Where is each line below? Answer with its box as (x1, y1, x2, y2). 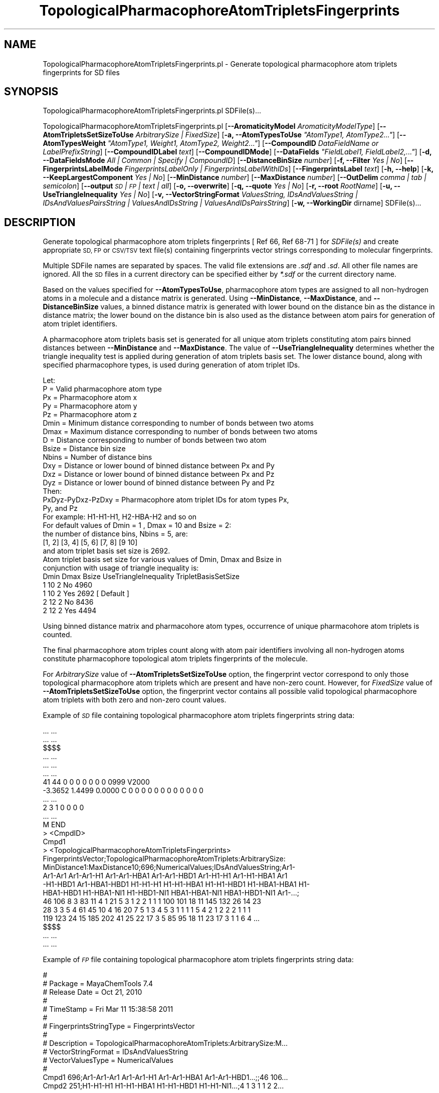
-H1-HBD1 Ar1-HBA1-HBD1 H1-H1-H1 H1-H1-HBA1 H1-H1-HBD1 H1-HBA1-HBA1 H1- (43, 880, 310, 889)
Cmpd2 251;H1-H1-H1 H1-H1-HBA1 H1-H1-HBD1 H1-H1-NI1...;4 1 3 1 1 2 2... (43, 1081, 284, 1090)
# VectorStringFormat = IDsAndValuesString (43, 1047, 188, 1056)
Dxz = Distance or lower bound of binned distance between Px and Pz (43, 470, 275, 479)
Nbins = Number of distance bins (43, 453, 152, 462)
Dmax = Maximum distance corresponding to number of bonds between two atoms (43, 427, 318, 436)
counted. (43, 630, 72, 639)
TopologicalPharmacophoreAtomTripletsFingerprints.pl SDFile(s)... (43, 106, 262, 115)
